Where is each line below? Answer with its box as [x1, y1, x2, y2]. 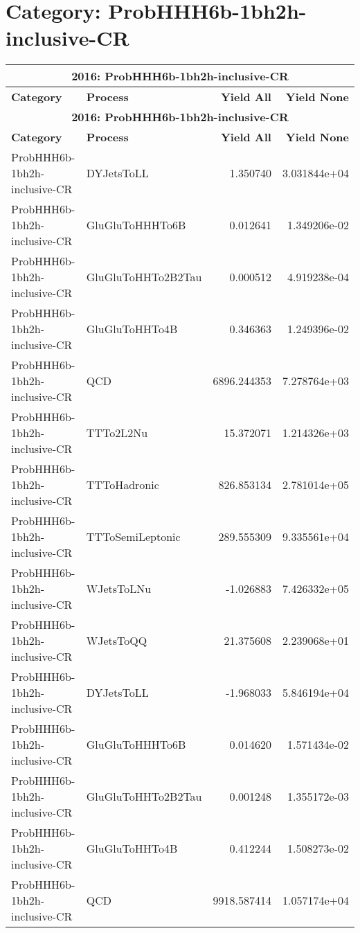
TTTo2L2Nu [86, 425, 148, 441]
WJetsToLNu [86, 580, 152, 597]
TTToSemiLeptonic [86, 528, 181, 545]
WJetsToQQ [86, 632, 147, 649]
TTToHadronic [86, 477, 159, 493]
